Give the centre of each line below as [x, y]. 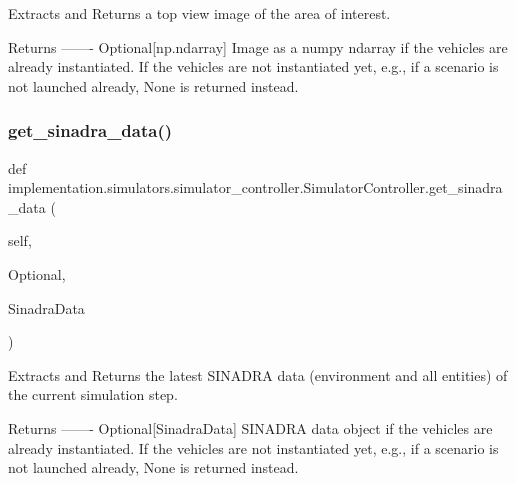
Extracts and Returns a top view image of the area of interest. [199, 13]
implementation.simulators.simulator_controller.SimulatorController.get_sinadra [255, 187]
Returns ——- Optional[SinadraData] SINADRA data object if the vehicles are [250, 427]
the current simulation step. [93, 394]
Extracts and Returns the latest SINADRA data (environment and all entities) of [258, 374]
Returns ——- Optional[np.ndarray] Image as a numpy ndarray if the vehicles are [258, 46]
